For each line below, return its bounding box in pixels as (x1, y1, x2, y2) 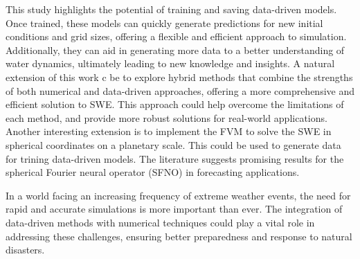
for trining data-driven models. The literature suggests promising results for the (6, 151, 344, 166)
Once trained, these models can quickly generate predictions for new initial (6, 15, 323, 30)
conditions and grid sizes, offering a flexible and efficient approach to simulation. (6, 29, 347, 44)
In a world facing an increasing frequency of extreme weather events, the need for (6, 188, 351, 202)
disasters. (6, 242, 45, 257)
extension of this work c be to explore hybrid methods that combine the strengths (6, 69, 353, 84)
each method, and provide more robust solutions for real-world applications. (6, 110, 327, 125)
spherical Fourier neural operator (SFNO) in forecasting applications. (6, 165, 300, 179)
